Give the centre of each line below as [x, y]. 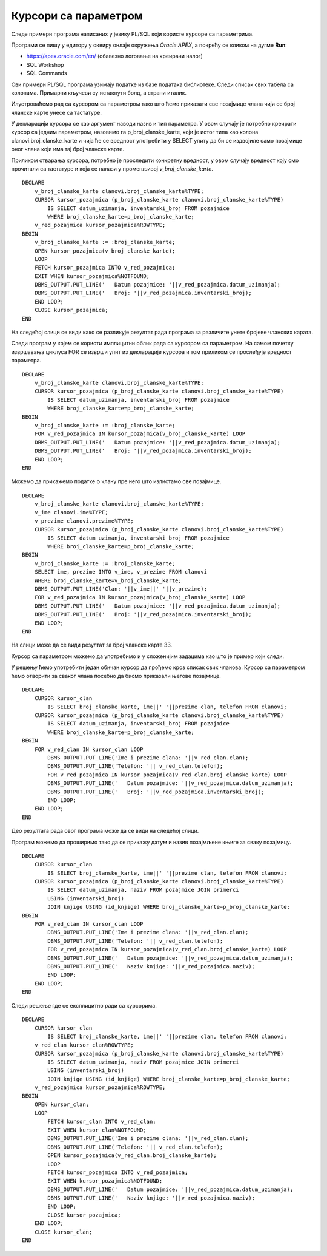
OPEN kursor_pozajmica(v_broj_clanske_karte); [105, 251]
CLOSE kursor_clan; [63, 1232]
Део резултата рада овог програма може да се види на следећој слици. [105, 831]
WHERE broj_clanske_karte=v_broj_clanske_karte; [108, 580]
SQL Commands [47, 73]
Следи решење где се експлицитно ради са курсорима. [84, 1005]
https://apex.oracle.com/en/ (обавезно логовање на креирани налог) [114, 56]
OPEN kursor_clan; [62, 1104]
